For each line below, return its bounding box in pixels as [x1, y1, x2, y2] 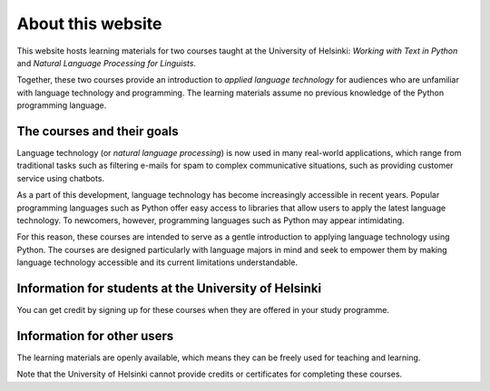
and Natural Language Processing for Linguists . [16, 57, 197, 68]
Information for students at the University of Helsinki [16, 280, 322, 296]
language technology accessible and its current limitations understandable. [16, 257, 299, 268]
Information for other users [16, 327, 174, 344]
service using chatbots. [16, 172, 104, 183]
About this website [16, 14, 162, 34]
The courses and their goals [16, 123, 179, 139]
